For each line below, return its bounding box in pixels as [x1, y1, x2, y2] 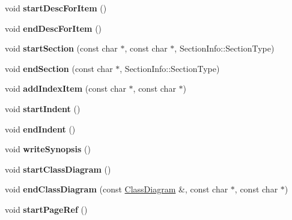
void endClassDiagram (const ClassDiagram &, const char [5, 183, 228, 195]
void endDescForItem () [5, 22, 102, 34]
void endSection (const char [5, 62, 113, 74]
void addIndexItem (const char [5, 82, 126, 95]
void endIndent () [5, 122, 76, 135]
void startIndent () [5, 102, 81, 114]
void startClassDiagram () [5, 162, 111, 175]
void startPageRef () [5, 203, 88, 215]
